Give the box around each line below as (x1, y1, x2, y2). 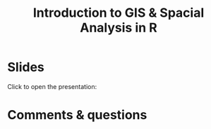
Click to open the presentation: (7, 82, 97, 90)
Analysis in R (80, 20, 157, 36)
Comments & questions (7, 107, 147, 123)
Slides (7, 60, 44, 75)
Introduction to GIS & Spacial (32, 5, 205, 21)
